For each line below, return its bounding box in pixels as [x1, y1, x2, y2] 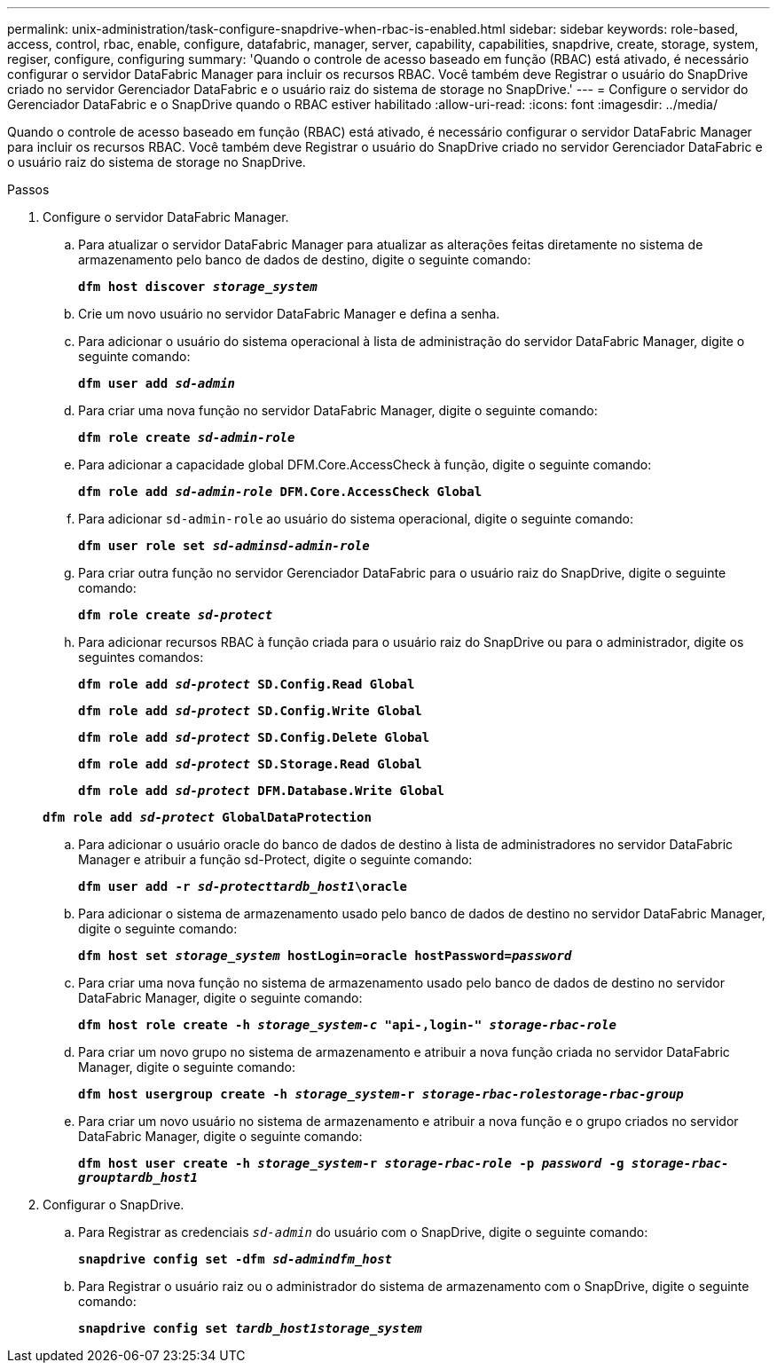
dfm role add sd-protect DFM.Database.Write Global [78, 783, 445, 798]
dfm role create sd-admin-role [78, 430, 295, 445]
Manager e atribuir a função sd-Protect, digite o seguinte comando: [78, 852, 473, 867]
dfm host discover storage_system [78, 280, 318, 294]
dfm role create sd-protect [78, 608, 273, 622]
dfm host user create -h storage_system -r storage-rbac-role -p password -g [78, 1156, 624, 1170]
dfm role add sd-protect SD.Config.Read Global [78, 677, 415, 691]
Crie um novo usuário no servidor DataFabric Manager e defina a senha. [78, 306, 500, 321]
